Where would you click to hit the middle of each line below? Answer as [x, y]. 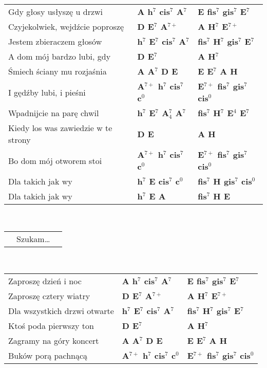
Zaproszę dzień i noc [45, 281]
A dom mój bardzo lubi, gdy [60, 56]
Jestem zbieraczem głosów [55, 41]
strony [20, 140]
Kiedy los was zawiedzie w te [60, 128]
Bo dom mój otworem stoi [55, 160]
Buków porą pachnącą [48, 356]
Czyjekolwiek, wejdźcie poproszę [66, 26]
